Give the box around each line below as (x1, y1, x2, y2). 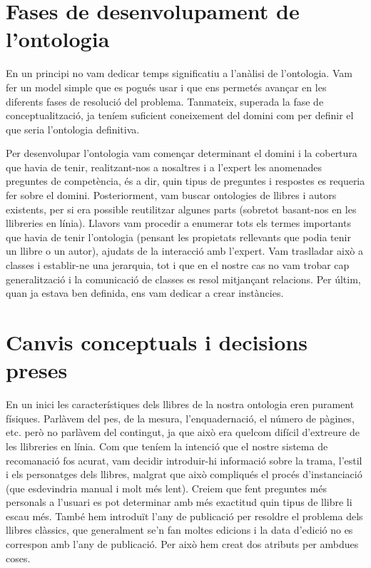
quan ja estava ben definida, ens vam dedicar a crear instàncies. (6, 285, 284, 300)
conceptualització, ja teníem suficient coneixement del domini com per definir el (6, 108, 354, 123)
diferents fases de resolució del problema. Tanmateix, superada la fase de (6, 93, 324, 108)
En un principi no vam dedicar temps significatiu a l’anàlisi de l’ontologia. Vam (6, 66, 352, 81)
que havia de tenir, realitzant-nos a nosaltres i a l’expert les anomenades (6, 159, 322, 174)
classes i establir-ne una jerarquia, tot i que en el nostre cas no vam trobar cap (6, 258, 350, 273)
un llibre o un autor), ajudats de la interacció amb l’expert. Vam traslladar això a (6, 243, 363, 258)
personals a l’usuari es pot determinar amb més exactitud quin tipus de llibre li (6, 495, 352, 509)
